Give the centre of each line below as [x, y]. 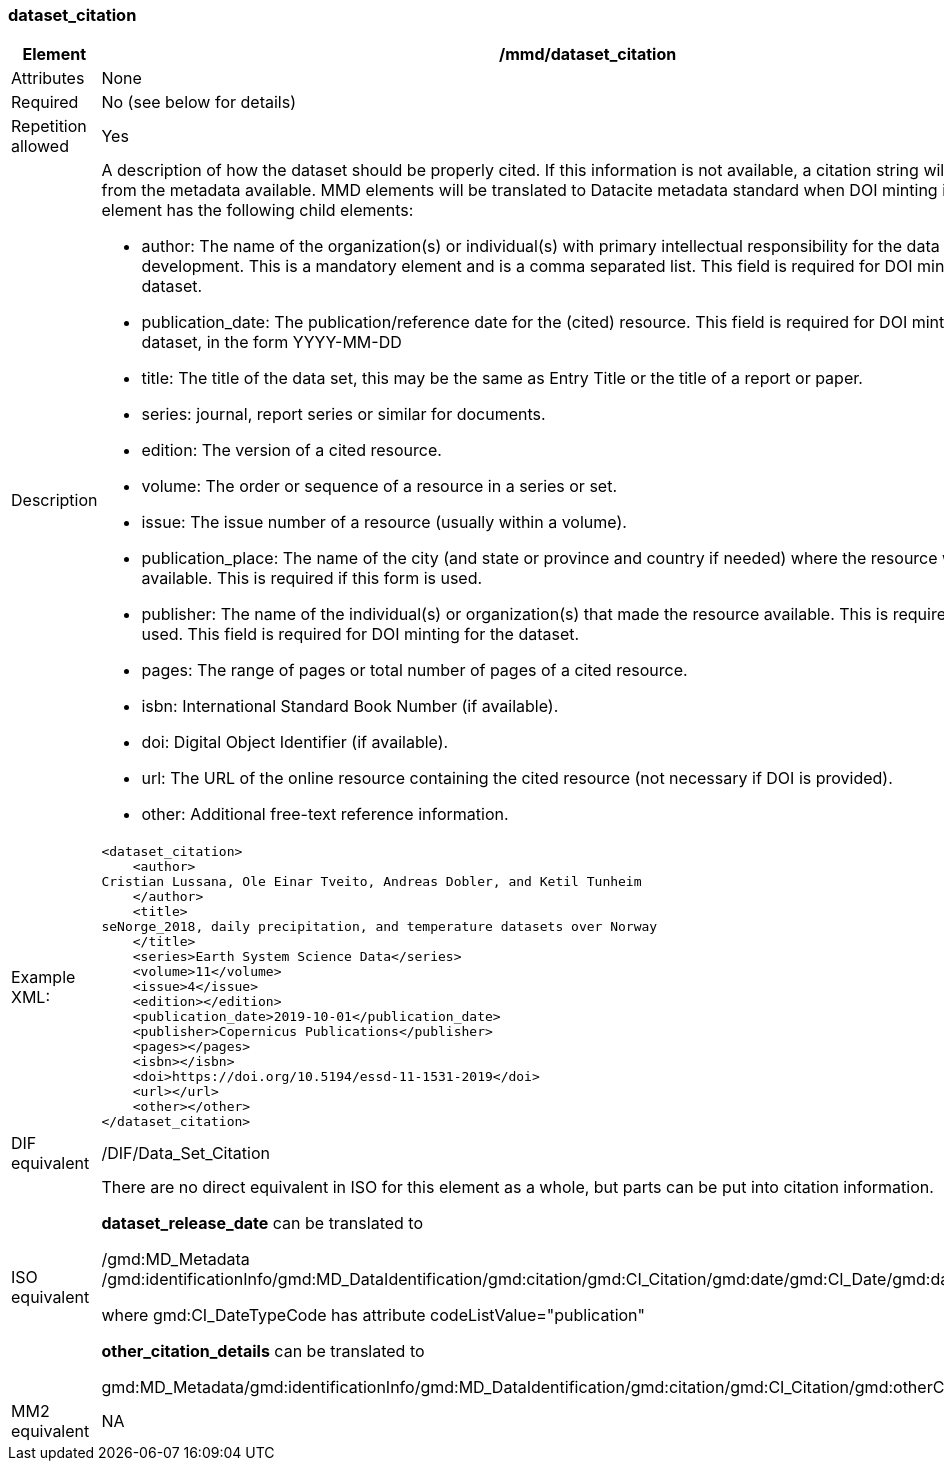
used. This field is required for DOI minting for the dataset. [360, 634]
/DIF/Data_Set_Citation [185, 1153]
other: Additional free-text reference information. [325, 814]
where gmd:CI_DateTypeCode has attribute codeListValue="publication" [373, 1315]
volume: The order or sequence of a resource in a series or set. [379, 486]
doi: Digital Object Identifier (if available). [295, 742]
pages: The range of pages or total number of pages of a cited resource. [414, 670]
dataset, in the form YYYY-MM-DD [271, 342]
